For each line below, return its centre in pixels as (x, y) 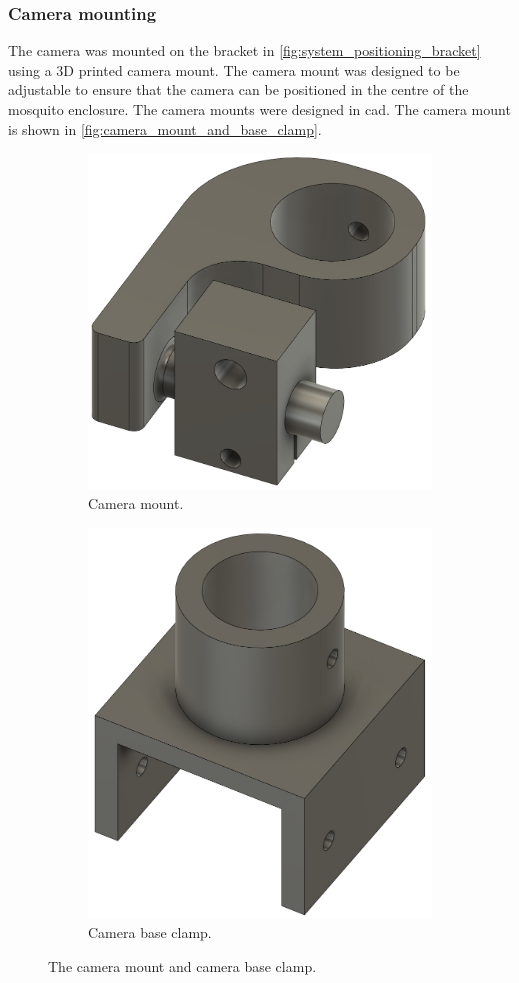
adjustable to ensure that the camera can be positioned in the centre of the (238, 89)
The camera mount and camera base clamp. (182, 965)
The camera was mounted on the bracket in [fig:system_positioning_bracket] (244, 50)
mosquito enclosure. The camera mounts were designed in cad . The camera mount (259, 109)
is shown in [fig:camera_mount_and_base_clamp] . (165, 128)
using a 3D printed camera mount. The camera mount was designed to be (234, 69)
